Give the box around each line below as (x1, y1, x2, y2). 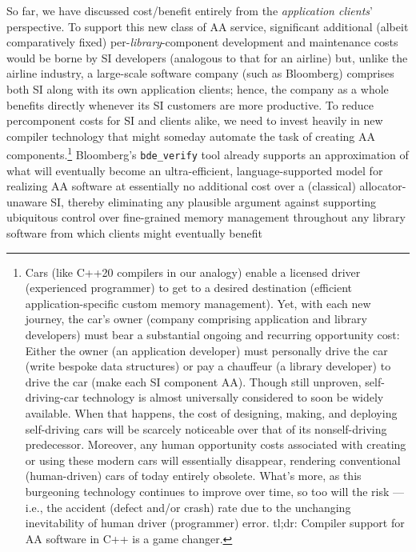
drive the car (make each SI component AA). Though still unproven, (25, 373, 362, 390)
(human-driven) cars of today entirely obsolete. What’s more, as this (25, 467, 362, 484)
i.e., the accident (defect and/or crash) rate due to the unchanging (25, 498, 351, 515)
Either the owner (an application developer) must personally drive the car (25, 342, 388, 358)
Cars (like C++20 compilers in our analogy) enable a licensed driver (25, 263, 361, 280)
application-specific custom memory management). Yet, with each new (25, 294, 371, 311)
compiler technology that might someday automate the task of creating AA (6, 127, 376, 144)
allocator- (359, 178, 406, 194)
